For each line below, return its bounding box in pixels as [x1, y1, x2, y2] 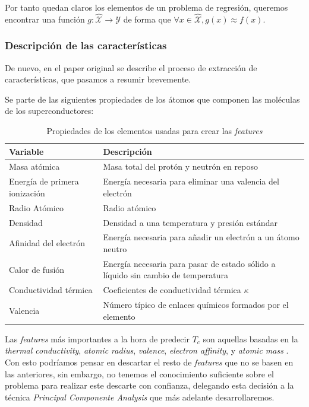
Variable [9, 145, 44, 157]
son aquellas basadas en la [203, 332, 298, 345]
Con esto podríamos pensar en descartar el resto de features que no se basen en [5, 356, 294, 368]
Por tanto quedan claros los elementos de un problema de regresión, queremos [5, 1, 288, 13]
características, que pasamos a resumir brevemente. [5, 73, 191, 85]
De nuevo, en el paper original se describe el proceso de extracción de [5, 61, 257, 74]
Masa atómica [9, 160, 60, 173]
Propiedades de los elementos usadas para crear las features [46, 125, 263, 136]
